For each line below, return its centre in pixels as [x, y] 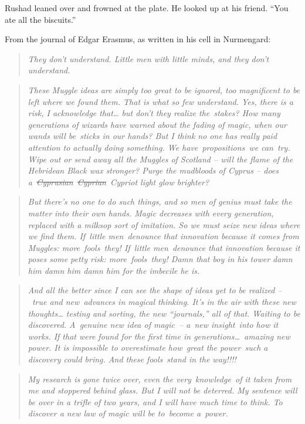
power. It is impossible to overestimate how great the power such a [148, 347]
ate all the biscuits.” [40, 19]
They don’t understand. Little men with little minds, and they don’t [148, 58]
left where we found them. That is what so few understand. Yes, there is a [160, 101]
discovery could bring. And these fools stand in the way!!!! [132, 359]
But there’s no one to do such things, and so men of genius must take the [160, 201]
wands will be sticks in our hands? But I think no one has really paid [152, 136]
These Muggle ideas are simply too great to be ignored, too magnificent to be [164, 89]
